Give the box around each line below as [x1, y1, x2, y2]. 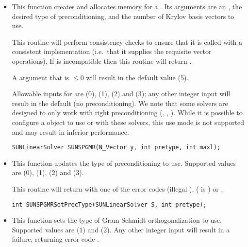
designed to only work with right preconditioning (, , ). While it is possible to [12, 107, 243, 118]
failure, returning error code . [12, 234, 99, 244]
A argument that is [12, 72, 69, 82]
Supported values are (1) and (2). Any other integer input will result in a [12, 224, 230, 234]
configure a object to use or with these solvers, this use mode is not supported [12, 117, 245, 127]
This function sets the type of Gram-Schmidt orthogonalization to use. [12, 215, 222, 225]
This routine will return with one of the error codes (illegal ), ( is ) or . [12, 183, 223, 194]
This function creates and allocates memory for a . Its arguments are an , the [12, 1, 242, 11]
